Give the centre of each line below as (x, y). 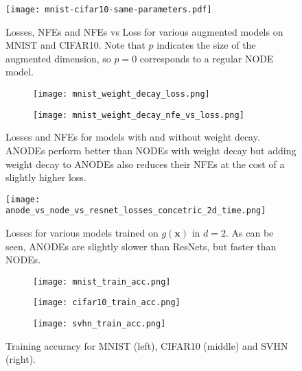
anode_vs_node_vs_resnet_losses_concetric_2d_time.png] (136, 211)
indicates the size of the (206, 45)
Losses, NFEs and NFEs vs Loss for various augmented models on (144, 31)
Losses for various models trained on (82, 233)
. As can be (250, 233)
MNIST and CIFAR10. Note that (75, 45)
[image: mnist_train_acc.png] (102, 282)
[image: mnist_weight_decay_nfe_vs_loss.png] (139, 115)
